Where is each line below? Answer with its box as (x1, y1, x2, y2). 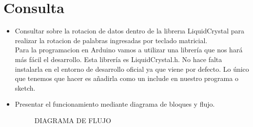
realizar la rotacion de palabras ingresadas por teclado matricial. (15, 35, 208, 45)
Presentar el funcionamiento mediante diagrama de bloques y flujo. (15, 99, 215, 109)
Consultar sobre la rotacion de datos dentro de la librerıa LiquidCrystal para (15, 26, 245, 36)
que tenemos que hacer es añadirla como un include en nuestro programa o (15, 73, 238, 83)
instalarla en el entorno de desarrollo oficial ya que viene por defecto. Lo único (15, 63, 249, 74)
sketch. (15, 82, 36, 93)
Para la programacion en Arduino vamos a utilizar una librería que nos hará (15, 45, 243, 55)
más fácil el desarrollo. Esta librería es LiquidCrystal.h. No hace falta (15, 54, 222, 64)
